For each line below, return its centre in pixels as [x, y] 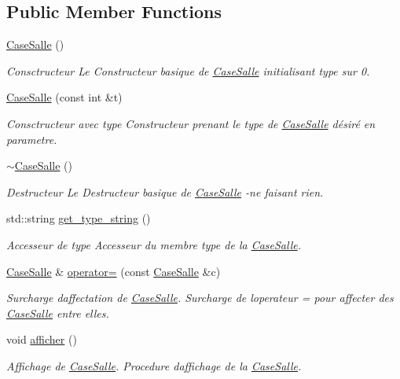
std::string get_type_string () [79, 218]
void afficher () [42, 339]
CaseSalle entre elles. [58, 313]
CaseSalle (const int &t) [64, 97]
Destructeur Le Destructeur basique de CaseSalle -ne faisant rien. [165, 191]
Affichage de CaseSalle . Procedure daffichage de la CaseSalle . [154, 365]
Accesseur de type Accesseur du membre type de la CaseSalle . [154, 244]
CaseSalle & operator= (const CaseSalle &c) [114, 271]
